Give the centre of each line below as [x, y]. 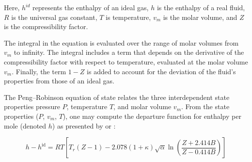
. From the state [205, 106]
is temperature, [128, 17]
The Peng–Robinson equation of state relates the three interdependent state [117, 97]
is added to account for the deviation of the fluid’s [161, 71]
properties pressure [32, 106]
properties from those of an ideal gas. [59, 81]
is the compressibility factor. [46, 26]
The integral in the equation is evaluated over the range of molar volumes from [121, 42]
